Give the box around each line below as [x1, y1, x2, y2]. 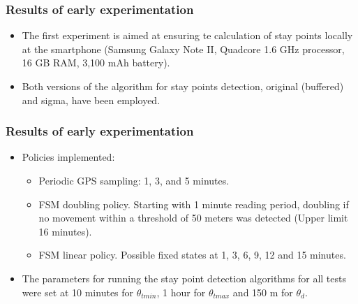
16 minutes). [38, 224, 92, 238]
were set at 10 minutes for [22, 284, 134, 299]
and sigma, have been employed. [22, 92, 161, 107]
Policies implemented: [22, 150, 115, 164]
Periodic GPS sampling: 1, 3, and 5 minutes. [38, 173, 230, 187]
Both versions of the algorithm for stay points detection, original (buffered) [22, 79, 344, 93]
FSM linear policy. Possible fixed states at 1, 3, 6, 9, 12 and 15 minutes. [38, 247, 346, 262]
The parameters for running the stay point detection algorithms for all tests [22, 270, 346, 285]
